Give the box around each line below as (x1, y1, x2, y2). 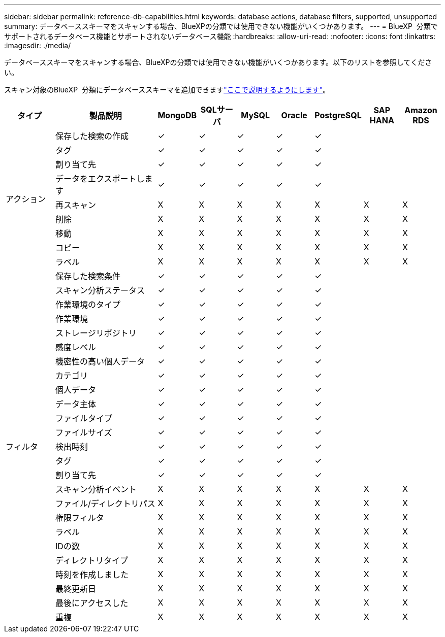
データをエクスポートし (55, 174, 145, 184)
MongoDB (157, 110, 197, 120)
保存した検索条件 (55, 271, 121, 281)
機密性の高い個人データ (55, 356, 145, 366)
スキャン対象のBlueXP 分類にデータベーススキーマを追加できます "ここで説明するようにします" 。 (4, 85, 330, 94)
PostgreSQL (314, 110, 362, 120)
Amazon (404, 105, 437, 115)
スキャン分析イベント (55, 484, 137, 494)
